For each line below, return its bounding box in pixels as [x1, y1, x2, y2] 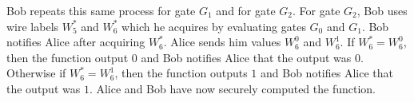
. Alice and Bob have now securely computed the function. [89, 80, 376, 96]
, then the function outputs [114, 65, 248, 81]
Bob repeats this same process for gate [6, 2, 196, 18]
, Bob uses [356, 2, 408, 18]
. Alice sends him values [163, 33, 281, 50]
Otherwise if [6, 65, 66, 81]
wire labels [6, 18, 59, 34]
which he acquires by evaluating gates [121, 18, 306, 34]
